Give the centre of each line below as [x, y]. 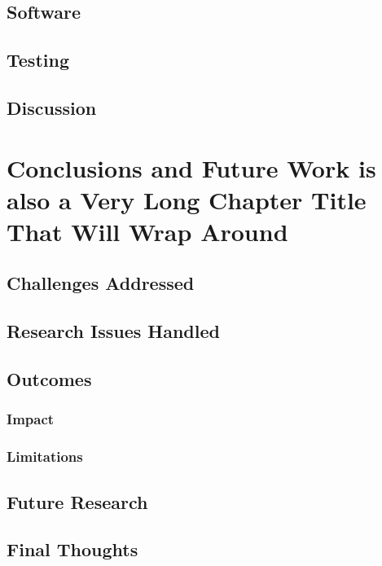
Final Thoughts [72, 549]
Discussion [52, 107]
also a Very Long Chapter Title [187, 199]
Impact [31, 419]
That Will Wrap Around [147, 231]
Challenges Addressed [101, 283]
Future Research [77, 501]
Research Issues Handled [113, 331]
